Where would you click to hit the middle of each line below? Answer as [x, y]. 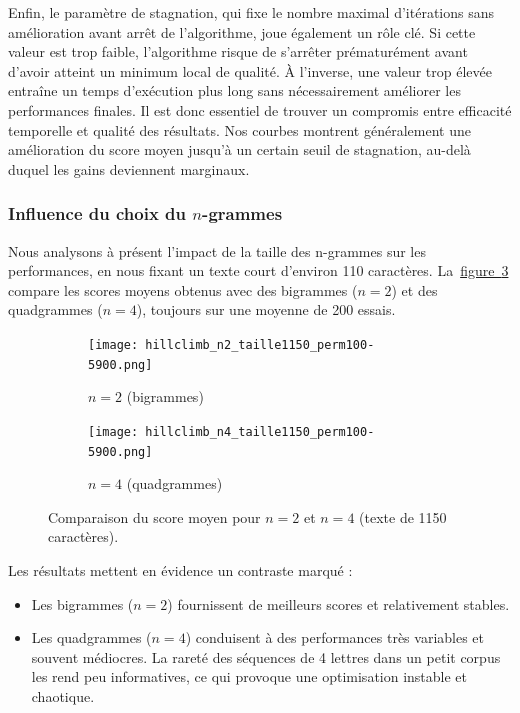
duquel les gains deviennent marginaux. [129, 168]
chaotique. [63, 695]
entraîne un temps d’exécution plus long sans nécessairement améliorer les [234, 90]
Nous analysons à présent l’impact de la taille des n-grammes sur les [217, 250]
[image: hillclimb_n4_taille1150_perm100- [231, 431]
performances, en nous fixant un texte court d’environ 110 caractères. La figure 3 [258, 270]
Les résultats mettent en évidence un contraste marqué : [180, 569]
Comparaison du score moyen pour [154, 516]
